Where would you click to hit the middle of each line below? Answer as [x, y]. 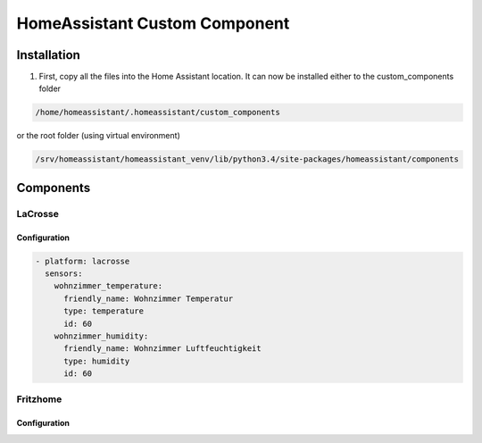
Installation [48, 55]
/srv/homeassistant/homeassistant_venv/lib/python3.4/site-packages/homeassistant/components [247, 159]
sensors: [64, 273]
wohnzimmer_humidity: [101, 336]
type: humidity [97, 361]
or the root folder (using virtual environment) [98, 136]
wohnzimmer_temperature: [108, 286]
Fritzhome [39, 399]
